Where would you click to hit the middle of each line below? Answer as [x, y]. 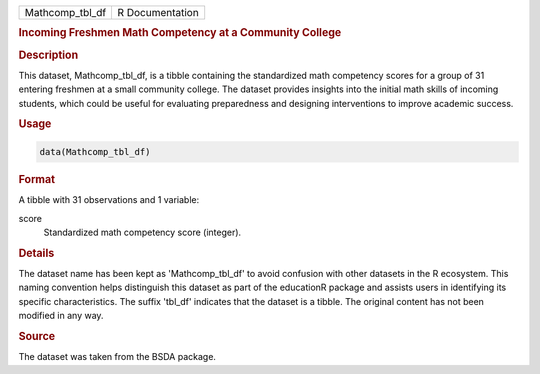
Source [37, 336]
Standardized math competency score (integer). [142, 232]
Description [48, 55]
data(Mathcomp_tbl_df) [95, 151]
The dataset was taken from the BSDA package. [117, 357]
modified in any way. [61, 316]
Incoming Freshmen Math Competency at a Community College [180, 33]
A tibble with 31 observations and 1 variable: [109, 200]
